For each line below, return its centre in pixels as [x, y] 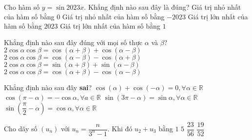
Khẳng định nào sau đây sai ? [48, 87]
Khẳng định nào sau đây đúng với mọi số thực [73, 42]
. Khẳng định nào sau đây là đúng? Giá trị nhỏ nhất [163, 7]
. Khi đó [120, 129]
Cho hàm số [22, 7]
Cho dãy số [21, 129]
